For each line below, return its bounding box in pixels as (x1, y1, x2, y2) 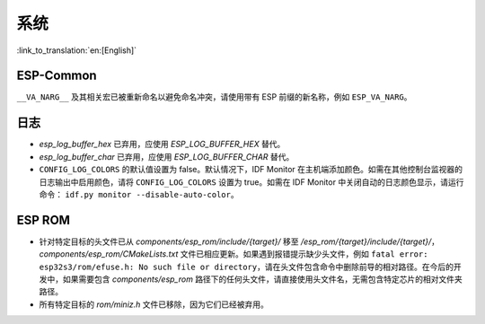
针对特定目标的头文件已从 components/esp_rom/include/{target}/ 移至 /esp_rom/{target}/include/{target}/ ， (39, 236, 440, 247)
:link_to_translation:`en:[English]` (16, 45, 137, 56)
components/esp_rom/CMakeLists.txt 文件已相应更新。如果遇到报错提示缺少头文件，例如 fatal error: (39, 249, 428, 259)
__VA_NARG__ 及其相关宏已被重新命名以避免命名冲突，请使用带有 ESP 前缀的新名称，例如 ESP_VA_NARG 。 (16, 92, 412, 102)
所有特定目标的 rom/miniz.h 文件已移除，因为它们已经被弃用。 (39, 299, 269, 310)
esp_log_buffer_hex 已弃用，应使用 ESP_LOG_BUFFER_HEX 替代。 (39, 139, 286, 150)
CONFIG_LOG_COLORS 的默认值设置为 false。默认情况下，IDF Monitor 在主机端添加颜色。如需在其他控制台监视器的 (39, 164, 463, 175)
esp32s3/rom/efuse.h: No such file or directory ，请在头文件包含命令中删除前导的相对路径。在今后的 (39, 261, 454, 272)
